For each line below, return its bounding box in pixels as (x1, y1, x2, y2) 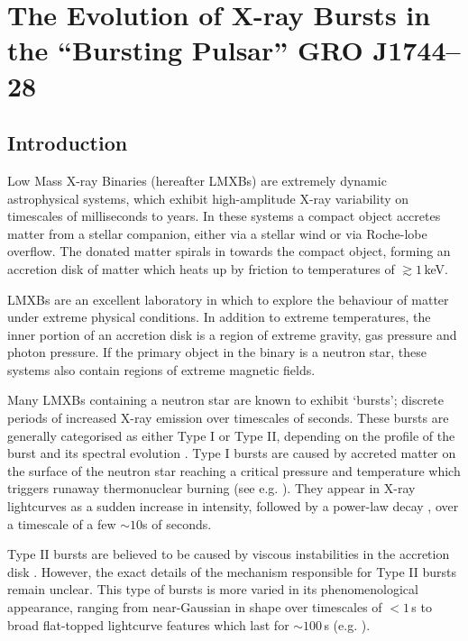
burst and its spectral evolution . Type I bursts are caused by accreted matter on (7, 444, 456, 462)
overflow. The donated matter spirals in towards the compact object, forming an (7, 242, 451, 261)
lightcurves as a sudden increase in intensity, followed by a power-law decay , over (7, 497, 459, 516)
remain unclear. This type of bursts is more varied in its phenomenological (7, 580, 418, 599)
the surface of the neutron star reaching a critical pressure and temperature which (7, 461, 461, 480)
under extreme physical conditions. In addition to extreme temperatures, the (7, 307, 431, 326)
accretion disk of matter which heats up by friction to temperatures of (7, 259, 395, 278)
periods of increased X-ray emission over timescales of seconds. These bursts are (7, 408, 449, 427)
